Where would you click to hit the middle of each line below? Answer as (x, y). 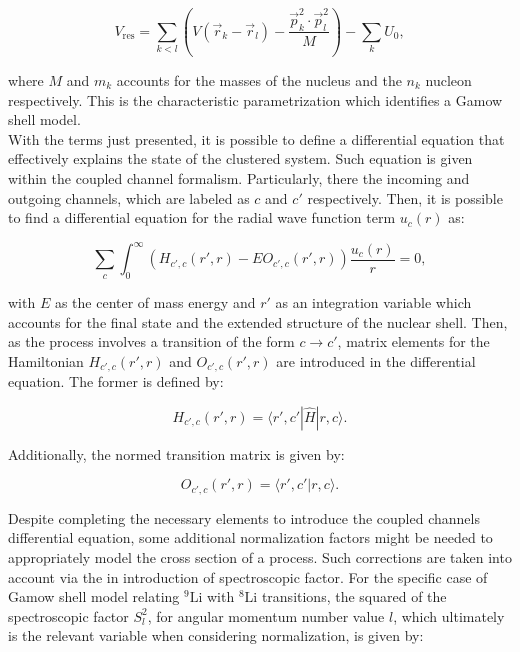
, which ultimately (449, 615)
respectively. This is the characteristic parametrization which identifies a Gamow (255, 99)
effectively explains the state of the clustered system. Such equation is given (240, 158)
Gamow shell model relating (94, 596)
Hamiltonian (46, 360)
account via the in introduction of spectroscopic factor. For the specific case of (248, 576)
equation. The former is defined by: (116, 381)
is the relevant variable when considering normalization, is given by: (216, 635)
